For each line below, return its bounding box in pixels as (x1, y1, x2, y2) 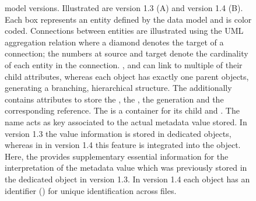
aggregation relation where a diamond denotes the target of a (5, 36, 224, 48)
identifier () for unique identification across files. (5, 184, 177, 196)
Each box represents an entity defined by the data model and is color (5, 13, 252, 25)
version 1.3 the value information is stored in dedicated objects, (5, 127, 232, 139)
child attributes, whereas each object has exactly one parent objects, (5, 70, 249, 82)
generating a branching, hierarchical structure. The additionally (5, 82, 232, 94)
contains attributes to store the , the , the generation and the (5, 93, 224, 105)
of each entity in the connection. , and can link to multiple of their (5, 58, 243, 70)
